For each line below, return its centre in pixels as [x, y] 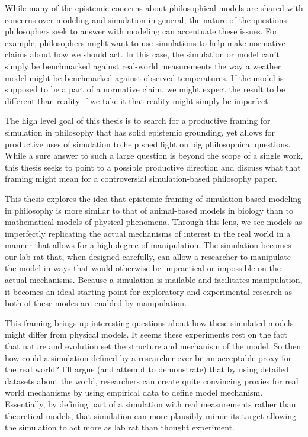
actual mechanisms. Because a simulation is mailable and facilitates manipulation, [154, 280]
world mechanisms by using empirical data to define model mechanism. [134, 392]
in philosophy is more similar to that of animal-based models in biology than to [149, 210]
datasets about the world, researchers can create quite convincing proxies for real [152, 380]
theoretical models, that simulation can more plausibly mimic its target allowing [150, 415]
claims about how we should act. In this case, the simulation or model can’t [142, 54]
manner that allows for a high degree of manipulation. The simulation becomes [148, 245]
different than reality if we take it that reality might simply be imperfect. [138, 100]
